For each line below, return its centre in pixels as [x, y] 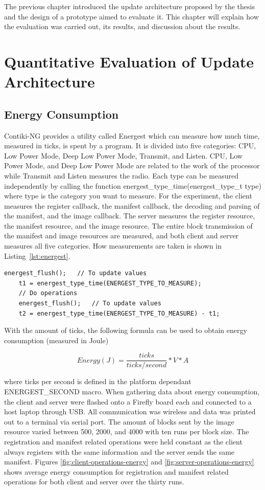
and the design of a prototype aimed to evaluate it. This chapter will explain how [131, 16]
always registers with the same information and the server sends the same [119, 451]
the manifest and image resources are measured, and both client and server [122, 236]
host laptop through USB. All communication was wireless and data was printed [130, 411]
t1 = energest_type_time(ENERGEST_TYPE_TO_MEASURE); [110, 283]
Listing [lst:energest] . [37, 255]
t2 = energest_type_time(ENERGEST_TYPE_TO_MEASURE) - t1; [119, 313]
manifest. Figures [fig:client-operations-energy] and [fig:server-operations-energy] [129, 462]
